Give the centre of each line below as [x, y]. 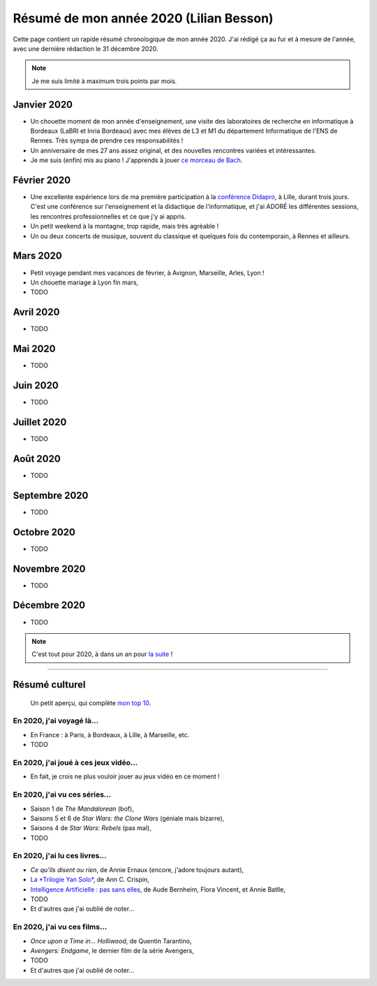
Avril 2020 [36, 312]
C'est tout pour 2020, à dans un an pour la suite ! [102, 654]
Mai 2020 [34, 349]
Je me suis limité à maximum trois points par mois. [104, 81]
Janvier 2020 [43, 104]
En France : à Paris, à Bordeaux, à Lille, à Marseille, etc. [110, 734]
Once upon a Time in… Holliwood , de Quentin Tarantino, [111, 941]
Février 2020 [42, 180]
